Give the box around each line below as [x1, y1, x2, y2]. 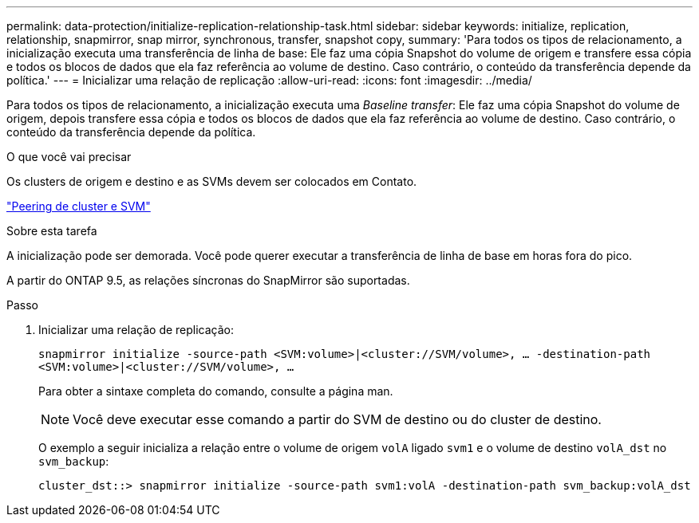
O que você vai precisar [6, 150, 132, 163]
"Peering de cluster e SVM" [6, 199, 151, 213]
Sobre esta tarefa [6, 224, 97, 238]
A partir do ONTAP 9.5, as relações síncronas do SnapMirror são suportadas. [6, 273, 410, 287]
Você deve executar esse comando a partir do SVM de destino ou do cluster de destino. [73, 411, 602, 427]
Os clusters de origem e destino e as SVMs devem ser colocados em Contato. [6, 175, 417, 188]
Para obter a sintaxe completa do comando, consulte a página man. [38, 384, 393, 398]
